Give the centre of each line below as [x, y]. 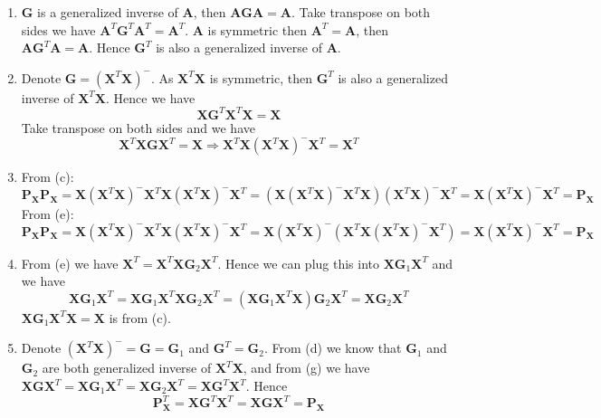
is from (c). [140, 317]
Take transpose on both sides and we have [138, 127]
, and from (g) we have [306, 368]
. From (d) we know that [333, 348]
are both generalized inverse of [127, 368]
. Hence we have [150, 97]
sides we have [58, 29]
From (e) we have [70, 263]
